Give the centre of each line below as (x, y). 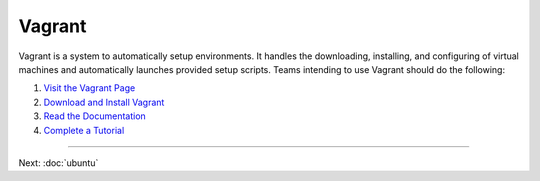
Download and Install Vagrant (104, 102)
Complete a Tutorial (84, 130)
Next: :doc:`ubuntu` (58, 162)
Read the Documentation (95, 116)
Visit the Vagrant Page (89, 88)
